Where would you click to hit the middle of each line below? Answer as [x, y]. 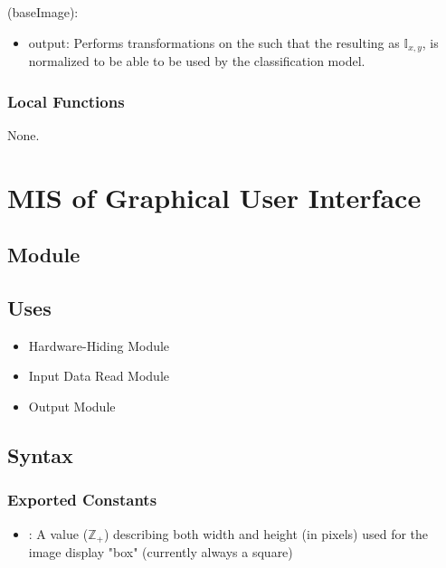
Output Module [72, 406]
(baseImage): [43, 12]
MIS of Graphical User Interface [214, 197]
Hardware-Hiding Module [99, 345]
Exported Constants [82, 500]
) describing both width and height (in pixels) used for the [266, 533]
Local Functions [66, 101]
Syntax [40, 454]
